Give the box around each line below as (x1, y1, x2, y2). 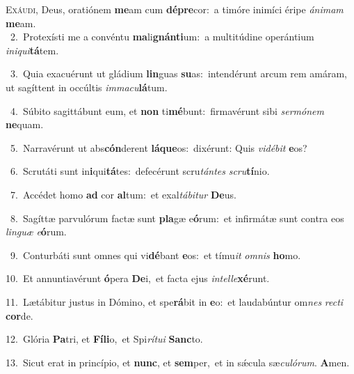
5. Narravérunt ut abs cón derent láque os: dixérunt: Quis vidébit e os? (10, 140, 307, 155)
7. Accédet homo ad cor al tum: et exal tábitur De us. (10, 187, 236, 201)
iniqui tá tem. (6, 42, 59, 57)
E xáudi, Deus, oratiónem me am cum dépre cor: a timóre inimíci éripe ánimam (6, 2, 344, 16)
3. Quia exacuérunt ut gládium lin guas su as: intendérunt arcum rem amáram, (10, 66, 347, 81)
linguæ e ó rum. (6, 224, 67, 239)
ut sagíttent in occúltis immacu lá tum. (6, 79, 168, 94)
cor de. (6, 308, 33, 322)
